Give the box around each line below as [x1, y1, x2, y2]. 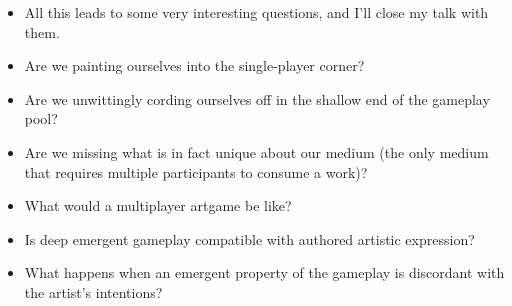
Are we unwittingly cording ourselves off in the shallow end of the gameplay [24, 88, 490, 109]
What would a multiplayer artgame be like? [24, 195, 292, 216]
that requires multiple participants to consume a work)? [24, 161, 368, 182]
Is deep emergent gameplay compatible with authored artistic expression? [24, 228, 475, 249]
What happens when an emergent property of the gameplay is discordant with [24, 262, 505, 283]
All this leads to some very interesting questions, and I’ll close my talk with [24, 2, 489, 22]
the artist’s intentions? [24, 281, 163, 302]
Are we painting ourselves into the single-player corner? [24, 55, 365, 76]
